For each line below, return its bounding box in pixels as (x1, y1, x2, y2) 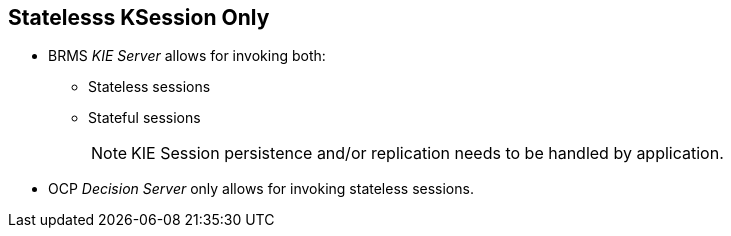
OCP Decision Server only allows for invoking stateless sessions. (48, 180, 474, 198)
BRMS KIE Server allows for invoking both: (48, 47, 326, 65)
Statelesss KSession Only (8, 5, 270, 30)
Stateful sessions (88, 109, 201, 127)
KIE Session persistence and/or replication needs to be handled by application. (131, 143, 724, 164)
